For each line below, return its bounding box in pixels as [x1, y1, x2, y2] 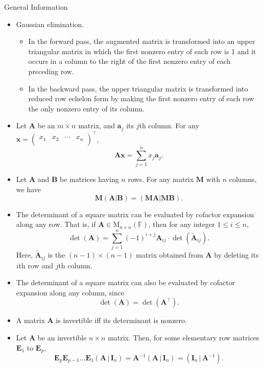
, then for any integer [148, 219, 215, 229]
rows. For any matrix [128, 174, 194, 185]
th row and [18, 260, 53, 270]
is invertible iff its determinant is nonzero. [56, 315, 187, 326]
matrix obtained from [136, 249, 203, 260]
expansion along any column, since [16, 287, 125, 297]
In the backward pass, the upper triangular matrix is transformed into [28, 83, 248, 94]
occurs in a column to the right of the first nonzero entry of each [28, 56, 231, 66]
